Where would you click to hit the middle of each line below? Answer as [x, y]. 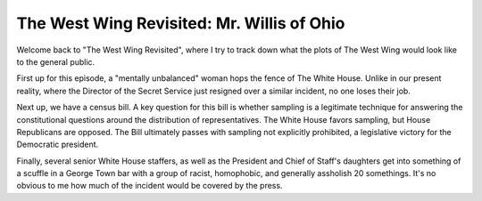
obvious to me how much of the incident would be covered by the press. [150, 186]
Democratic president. [58, 145]
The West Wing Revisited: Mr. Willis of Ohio [181, 23]
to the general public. [56, 61]
